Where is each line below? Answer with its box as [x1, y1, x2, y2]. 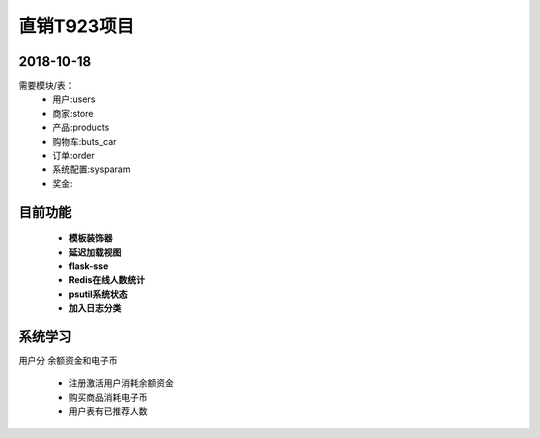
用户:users [52, 93, 96, 105]
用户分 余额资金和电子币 [18, 355, 118, 367]
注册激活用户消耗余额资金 [68, 377, 174, 389]
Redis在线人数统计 [68, 274, 145, 286]
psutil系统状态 [68, 288, 129, 300]
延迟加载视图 [68, 246, 122, 258]
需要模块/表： [18, 80, 75, 92]
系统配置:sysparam [52, 163, 131, 175]
